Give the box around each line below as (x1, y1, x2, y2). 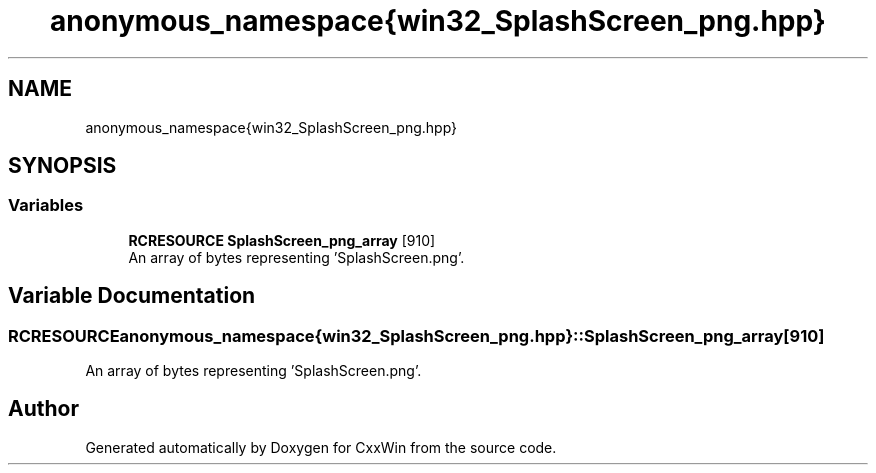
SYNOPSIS (8, 153, 117, 179)
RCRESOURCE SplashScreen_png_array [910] (128, 231, 436, 249)
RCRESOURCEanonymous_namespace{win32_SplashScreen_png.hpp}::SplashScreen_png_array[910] (8, 325, 825, 346)
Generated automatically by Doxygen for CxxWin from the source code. (85, 438, 557, 456)
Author (8, 396, 79, 422)
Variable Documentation (8, 283, 256, 309)
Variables (8, 195, 84, 216)
